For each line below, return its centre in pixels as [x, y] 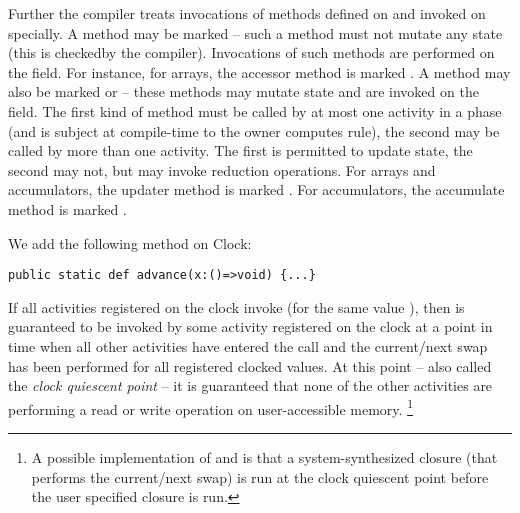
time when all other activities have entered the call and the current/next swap [248, 345]
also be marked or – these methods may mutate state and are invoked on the [243, 91]
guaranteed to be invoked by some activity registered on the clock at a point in [250, 326]
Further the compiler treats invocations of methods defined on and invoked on [247, 13]
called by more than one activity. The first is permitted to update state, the [240, 150]
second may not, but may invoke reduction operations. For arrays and [222, 169]
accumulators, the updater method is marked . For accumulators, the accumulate [256, 189]
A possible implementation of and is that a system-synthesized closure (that [264, 457]
